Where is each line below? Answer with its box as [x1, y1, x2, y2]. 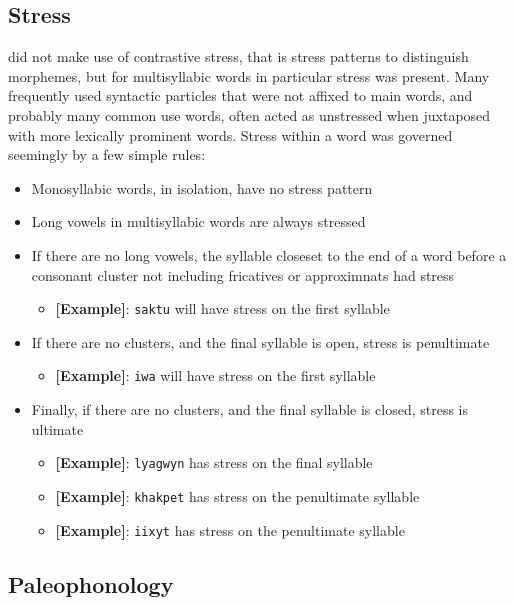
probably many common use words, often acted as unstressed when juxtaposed [8, 104, 491, 125]
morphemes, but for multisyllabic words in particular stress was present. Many [8, 65, 490, 86]
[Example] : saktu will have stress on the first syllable [55, 298, 390, 319]
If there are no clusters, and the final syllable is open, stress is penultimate [31, 331, 490, 352]
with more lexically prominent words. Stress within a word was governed [8, 124, 453, 145]
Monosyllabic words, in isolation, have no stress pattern [31, 177, 373, 198]
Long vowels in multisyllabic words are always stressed [31, 211, 366, 232]
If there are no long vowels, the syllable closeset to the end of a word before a [31, 244, 507, 265]
